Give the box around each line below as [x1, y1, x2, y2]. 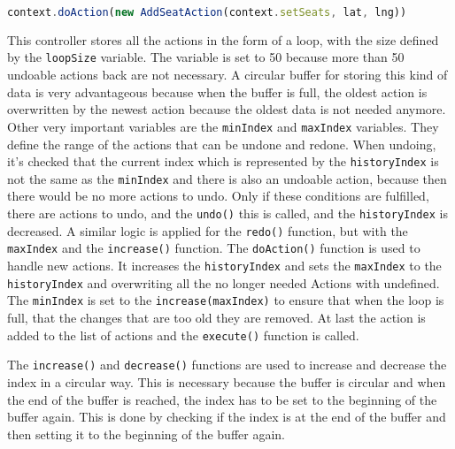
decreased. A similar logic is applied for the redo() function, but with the [7, 221, 408, 240]
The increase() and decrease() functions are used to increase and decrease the [7, 355, 447, 374]
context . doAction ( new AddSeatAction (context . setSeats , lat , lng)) [7, 6, 407, 19]
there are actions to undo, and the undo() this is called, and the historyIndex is [7, 204, 448, 223]
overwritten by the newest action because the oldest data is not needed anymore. [7, 100, 446, 118]
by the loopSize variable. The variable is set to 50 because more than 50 [7, 48, 405, 66]
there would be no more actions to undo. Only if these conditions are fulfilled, [7, 186, 429, 205]
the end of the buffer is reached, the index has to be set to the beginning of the [7, 390, 437, 408]
